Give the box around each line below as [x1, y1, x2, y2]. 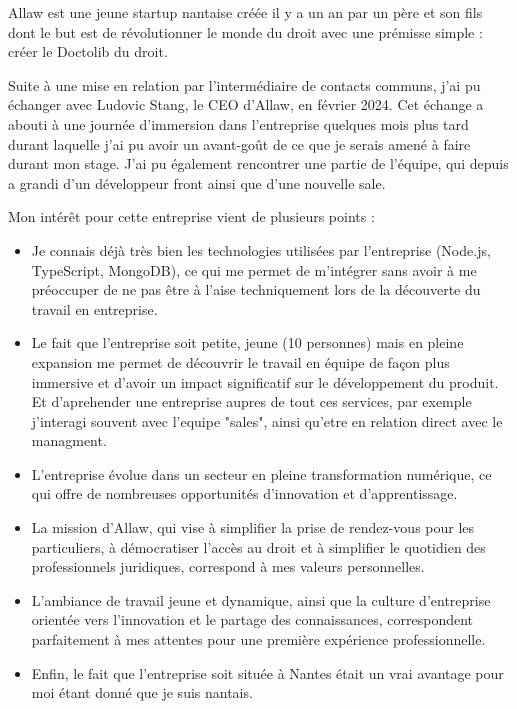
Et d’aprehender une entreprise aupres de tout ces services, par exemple [31, 391, 472, 412]
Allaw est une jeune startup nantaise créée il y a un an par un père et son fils [8, 2, 483, 22]
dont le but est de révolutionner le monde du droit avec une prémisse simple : [8, 21, 483, 42]
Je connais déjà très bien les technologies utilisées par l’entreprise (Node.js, [31, 239, 491, 260]
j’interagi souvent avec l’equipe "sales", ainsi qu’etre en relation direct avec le [31, 410, 503, 431]
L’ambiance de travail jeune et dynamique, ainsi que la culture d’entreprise [31, 589, 491, 610]
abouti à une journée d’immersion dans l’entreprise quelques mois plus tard [8, 113, 469, 134]
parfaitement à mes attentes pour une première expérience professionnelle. [31, 629, 486, 650]
